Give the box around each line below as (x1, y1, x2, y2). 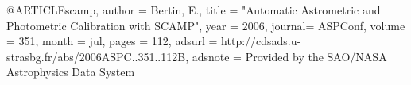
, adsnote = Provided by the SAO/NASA (185, 48, 387, 64)
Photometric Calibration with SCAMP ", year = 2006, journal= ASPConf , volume (6, 17, 405, 33)
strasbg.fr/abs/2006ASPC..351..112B (6, 48, 186, 64)
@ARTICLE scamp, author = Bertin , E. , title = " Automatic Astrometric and (6, 2, 381, 17)
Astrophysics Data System (6, 64, 135, 80)
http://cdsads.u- (221, 33, 301, 49)
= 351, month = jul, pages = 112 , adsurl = (6, 33, 218, 49)
